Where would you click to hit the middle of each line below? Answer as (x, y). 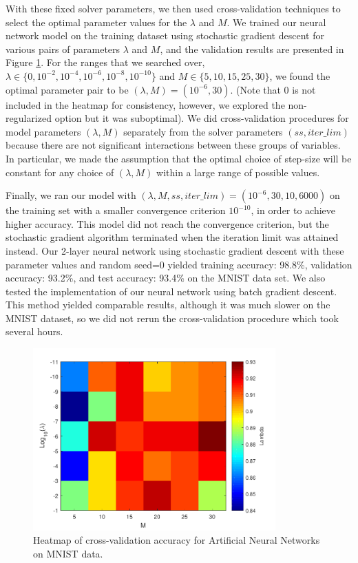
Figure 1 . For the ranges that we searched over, (105, 62)
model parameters (43, 131)
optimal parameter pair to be (67, 89)
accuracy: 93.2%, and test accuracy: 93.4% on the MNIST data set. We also (166, 278)
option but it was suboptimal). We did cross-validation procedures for (202, 118)
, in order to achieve (293, 210)
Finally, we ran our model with (71, 195)
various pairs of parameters (63, 49)
